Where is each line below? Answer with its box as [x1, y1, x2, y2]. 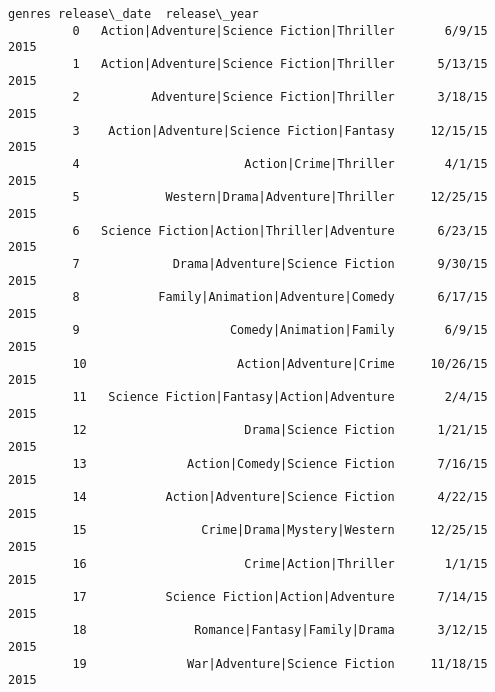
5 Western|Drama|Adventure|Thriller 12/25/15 [72, 190, 488, 205]
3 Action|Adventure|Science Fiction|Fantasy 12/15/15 [72, 123, 488, 138]
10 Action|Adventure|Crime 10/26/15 [72, 356, 488, 371]
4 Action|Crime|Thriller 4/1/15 [72, 156, 488, 171]
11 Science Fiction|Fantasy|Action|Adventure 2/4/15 [72, 390, 488, 405]
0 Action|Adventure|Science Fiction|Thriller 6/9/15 [72, 23, 488, 38]
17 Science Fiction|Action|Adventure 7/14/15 [72, 589, 488, 604]
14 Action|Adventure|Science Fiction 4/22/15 [72, 490, 488, 505]
